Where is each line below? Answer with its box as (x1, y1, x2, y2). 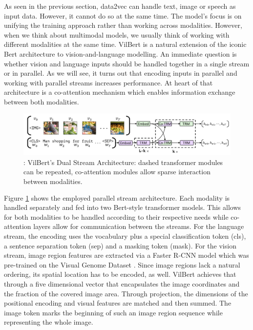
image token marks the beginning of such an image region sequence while (4, 307, 223, 317)
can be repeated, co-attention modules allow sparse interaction (23, 166, 211, 177)
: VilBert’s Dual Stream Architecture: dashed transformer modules (23, 157, 223, 167)
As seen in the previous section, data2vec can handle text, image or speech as (4, 1, 236, 11)
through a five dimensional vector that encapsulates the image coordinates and (4, 278, 240, 289)
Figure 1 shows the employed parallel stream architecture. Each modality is (4, 192, 230, 203)
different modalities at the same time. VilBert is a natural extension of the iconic (4, 39, 247, 49)
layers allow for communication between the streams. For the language (33, 221, 244, 231)
